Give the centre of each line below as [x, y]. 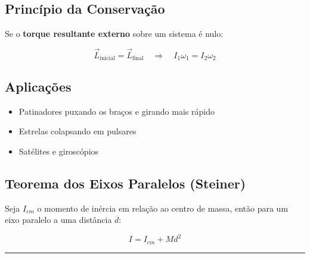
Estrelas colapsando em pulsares [77, 131]
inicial [107, 59]
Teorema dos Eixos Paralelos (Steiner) [125, 183]
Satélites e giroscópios [59, 151]
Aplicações [38, 86]
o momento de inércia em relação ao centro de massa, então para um [163, 208]
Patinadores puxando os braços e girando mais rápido [117, 111]
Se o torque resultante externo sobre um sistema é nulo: [114, 34]
